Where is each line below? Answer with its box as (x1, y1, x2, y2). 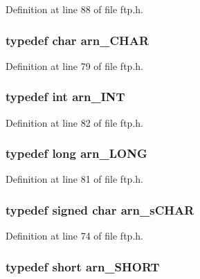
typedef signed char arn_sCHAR (6, 201, 194, 218)
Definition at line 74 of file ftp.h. (6, 228, 143, 243)
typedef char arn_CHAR (6, 31, 149, 48)
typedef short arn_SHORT (6, 258, 160, 275)
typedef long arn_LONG (6, 145, 147, 162)
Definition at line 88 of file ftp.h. (6, 2, 143, 16)
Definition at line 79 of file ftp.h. (6, 58, 143, 73)
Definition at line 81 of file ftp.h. (6, 172, 143, 186)
